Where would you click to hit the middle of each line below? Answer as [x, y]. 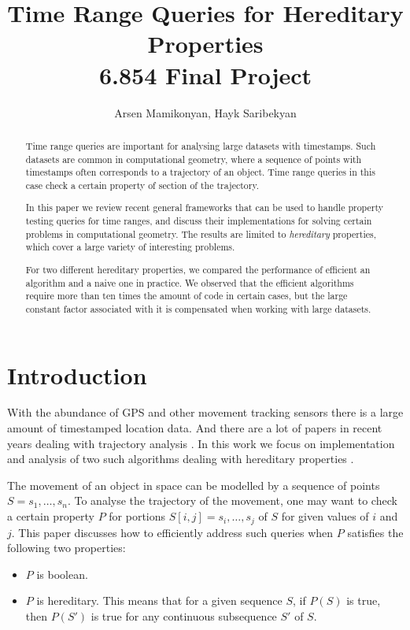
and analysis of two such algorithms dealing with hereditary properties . [181, 459]
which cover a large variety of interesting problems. [130, 247]
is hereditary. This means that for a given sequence [159, 600]
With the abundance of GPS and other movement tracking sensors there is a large [205, 412]
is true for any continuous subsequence [184, 615]
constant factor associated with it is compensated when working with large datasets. [198, 308]
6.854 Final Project [205, 74]
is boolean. [62, 574]
